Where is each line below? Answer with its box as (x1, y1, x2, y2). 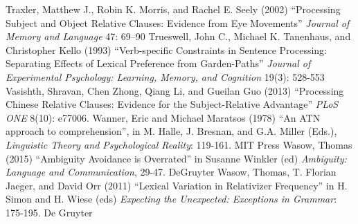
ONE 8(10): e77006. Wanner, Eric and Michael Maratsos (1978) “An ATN (6, 110, 321, 124)
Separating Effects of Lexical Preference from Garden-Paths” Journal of (6, 56, 311, 71)
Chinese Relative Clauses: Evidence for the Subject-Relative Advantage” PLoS (6, 97, 339, 111)
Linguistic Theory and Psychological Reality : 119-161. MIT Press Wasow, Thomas (6, 137, 352, 151)
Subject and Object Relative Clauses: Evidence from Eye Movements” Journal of (6, 15, 350, 30)
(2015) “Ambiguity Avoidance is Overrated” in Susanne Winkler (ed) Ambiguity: (6, 151, 347, 165)
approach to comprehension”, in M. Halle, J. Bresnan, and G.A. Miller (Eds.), (6, 124, 337, 138)
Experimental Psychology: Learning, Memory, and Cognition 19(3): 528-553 (6, 69, 325, 84)
